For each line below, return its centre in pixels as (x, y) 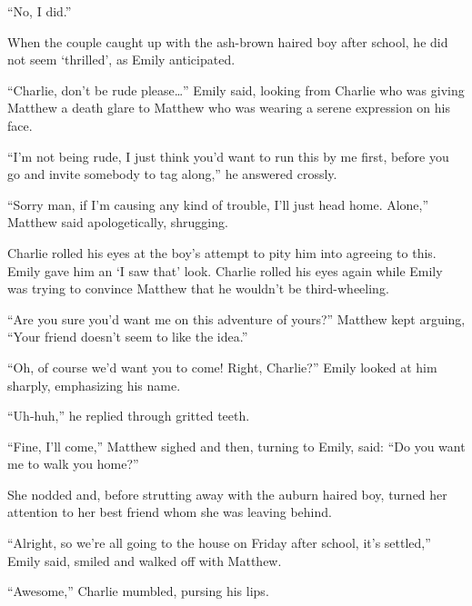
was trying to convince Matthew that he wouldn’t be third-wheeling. (198, 288)
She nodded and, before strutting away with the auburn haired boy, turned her (227, 494)
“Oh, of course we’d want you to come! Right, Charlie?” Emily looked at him (222, 367)
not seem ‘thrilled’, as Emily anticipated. (121, 60)
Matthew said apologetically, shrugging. (118, 222)
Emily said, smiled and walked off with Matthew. (145, 560)
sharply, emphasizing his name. (94, 385)
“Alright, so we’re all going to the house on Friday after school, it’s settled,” (219, 543)
